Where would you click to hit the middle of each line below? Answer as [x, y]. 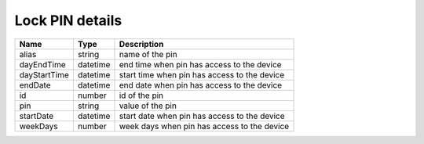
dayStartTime [44, 74]
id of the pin [141, 95]
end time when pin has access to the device [200, 64]
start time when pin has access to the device [202, 74]
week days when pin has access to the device [204, 126]
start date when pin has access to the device [202, 116]
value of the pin [148, 106]
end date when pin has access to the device [201, 85]
